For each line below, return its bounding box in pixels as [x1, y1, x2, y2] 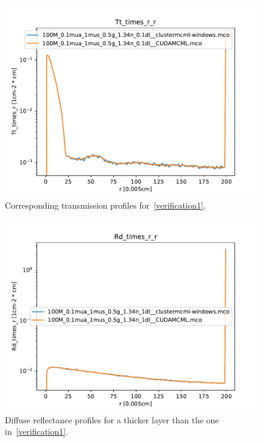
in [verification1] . [5, 425, 69, 438]
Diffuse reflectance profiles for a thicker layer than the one [5, 413, 219, 426]
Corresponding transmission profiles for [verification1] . [5, 198, 206, 211]
